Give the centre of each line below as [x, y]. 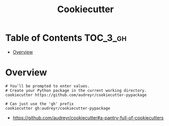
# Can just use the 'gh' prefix [39, 104]
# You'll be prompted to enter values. [48, 86]
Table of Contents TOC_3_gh [66, 38]
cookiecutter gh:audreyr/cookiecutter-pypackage [58, 108]
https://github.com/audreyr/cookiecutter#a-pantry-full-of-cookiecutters [88, 117]
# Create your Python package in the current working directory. [76, 90]
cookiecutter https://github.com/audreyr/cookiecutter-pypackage [76, 95]
